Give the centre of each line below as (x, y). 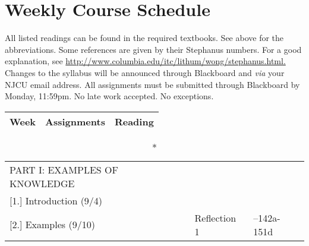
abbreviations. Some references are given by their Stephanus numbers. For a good (153, 49)
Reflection (215, 217)
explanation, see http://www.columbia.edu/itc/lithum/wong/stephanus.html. (145, 61)
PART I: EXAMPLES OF (64, 169)
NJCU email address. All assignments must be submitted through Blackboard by (152, 84)
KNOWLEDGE (42, 183)
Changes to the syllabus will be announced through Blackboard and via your (145, 72)
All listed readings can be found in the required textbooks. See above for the (144, 38)
